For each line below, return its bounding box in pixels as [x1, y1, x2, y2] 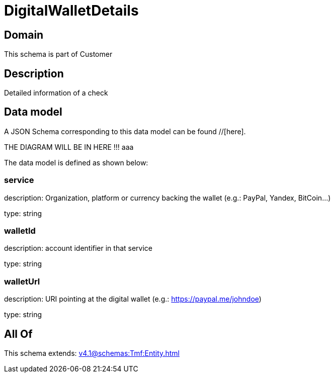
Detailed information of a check [4, 88, 108, 98]
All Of [4, 327, 33, 340]
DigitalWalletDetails [4, 2, 139, 19]
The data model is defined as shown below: [4, 158, 148, 167]
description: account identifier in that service [4, 244, 153, 253]
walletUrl [4, 276, 40, 287]
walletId [4, 225, 36, 236]
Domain [4, 28, 44, 41]
